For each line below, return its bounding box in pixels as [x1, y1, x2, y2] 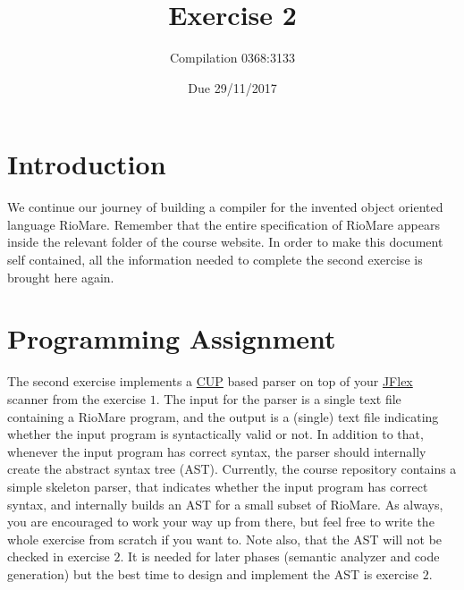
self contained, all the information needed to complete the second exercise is [7, 250, 423, 269]
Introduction [7, 146, 166, 182]
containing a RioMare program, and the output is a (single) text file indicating [7, 407, 439, 426]
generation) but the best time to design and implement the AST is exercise [7, 564, 419, 583]
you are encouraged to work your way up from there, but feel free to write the [7, 512, 434, 531]
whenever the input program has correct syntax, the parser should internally [7, 442, 426, 460]
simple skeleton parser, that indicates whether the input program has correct [7, 476, 428, 495]
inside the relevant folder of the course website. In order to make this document [7, 232, 443, 251]
